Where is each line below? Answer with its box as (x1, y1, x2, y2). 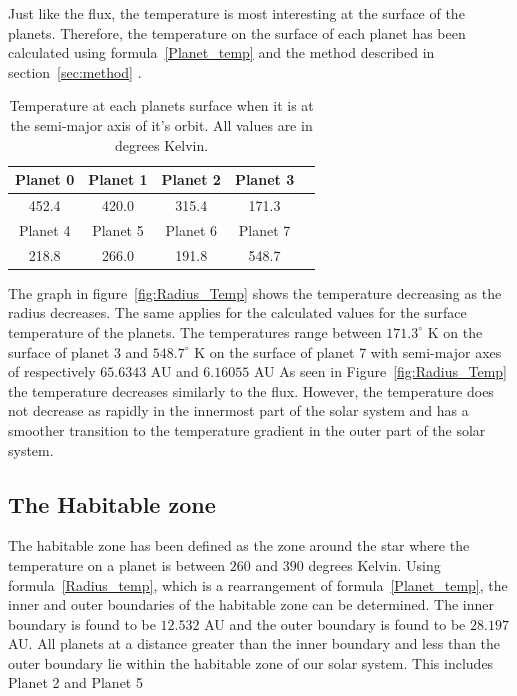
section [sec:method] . (8, 61, 142, 82)
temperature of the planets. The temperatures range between (8, 321, 382, 342)
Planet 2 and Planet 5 (8, 672, 143, 693)
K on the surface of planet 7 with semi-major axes (194, 341, 502, 362)
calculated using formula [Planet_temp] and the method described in (8, 42, 435, 63)
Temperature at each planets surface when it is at (9, 95, 314, 116)
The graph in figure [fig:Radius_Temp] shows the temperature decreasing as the (8, 282, 502, 303)
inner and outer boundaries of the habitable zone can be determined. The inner (8, 594, 495, 615)
